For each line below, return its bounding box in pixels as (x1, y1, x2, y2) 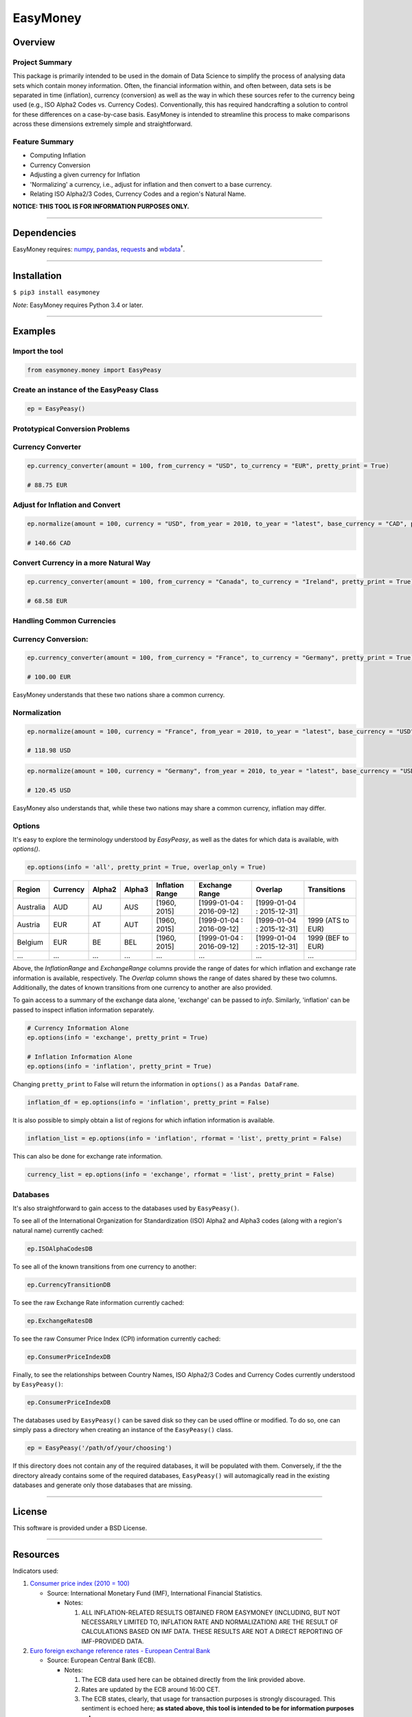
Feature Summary (12, 137, 74, 147)
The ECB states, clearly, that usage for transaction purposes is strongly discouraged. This (81, 1695, 336, 1703)
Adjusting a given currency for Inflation (30, 170, 141, 179)
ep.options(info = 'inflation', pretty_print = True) (27, 1062, 212, 1071)
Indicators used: (12, 1567, 58, 1575)
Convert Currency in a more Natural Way (12, 558, 151, 568)
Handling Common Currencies (12, 615, 116, 625)
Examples (12, 326, 56, 337)
